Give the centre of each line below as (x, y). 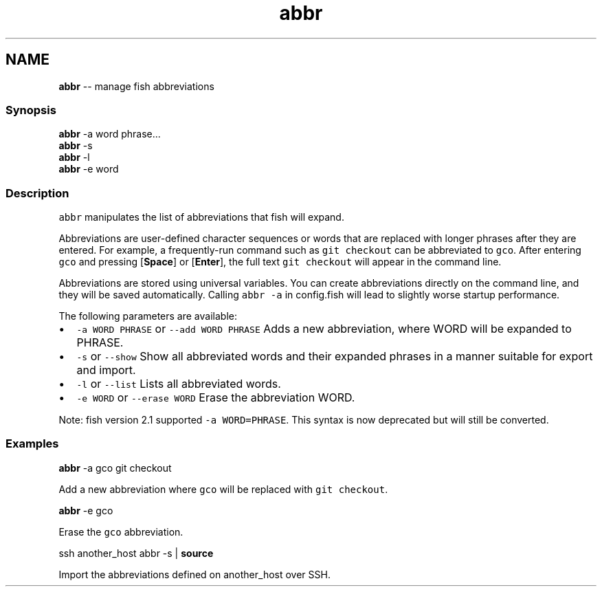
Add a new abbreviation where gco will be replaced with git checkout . (223, 489)
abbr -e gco (86, 510)
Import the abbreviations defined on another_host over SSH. (194, 574)
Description (37, 193)
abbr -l (74, 157)
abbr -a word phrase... (110, 134)
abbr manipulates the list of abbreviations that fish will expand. (201, 217)
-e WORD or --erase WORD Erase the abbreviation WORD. (216, 398)
